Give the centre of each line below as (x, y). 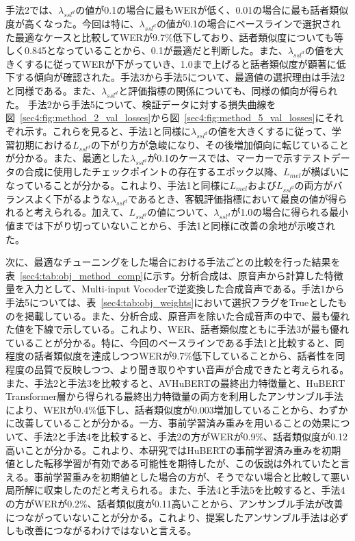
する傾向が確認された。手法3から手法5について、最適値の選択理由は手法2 (180, 77)
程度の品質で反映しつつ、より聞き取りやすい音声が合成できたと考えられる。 (177, 369)
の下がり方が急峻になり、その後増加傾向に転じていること (220, 144)
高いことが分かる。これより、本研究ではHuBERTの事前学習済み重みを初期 (173, 450)
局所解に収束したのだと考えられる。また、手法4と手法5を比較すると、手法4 (175, 490)
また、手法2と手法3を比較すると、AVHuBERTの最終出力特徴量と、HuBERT (175, 382)
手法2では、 (32, 10)
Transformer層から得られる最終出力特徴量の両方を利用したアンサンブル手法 (174, 396)
